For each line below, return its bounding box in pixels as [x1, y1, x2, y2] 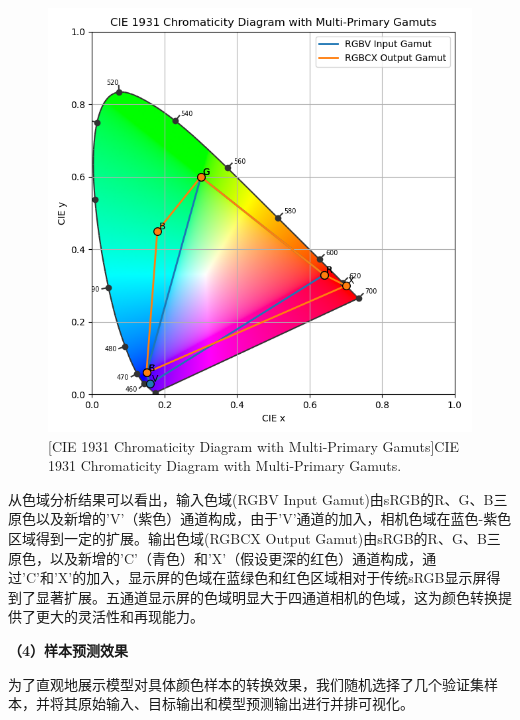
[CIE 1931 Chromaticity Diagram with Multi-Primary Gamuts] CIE [48, 435, 460, 456]
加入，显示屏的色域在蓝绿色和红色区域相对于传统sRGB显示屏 [86, 567, 487, 588]
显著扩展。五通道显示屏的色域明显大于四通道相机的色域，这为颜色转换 [35, 586, 498, 607]
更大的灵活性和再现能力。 [35, 606, 204, 627]
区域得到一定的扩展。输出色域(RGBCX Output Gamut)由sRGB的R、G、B [8, 527, 487, 548]
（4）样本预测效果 [8, 639, 129, 660]
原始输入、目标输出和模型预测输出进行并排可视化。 [77, 693, 414, 714]
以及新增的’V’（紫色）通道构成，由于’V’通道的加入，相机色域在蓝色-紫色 [35, 508, 512, 529]
